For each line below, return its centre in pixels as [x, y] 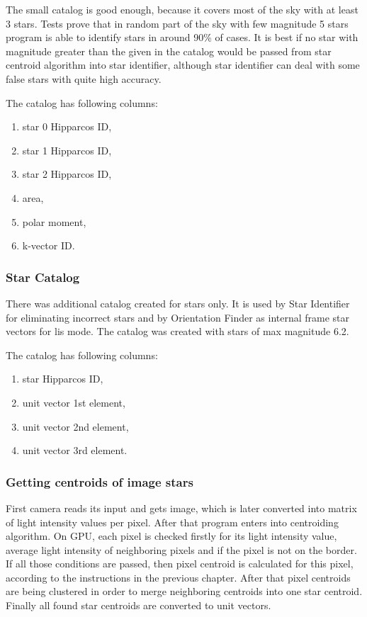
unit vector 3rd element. [75, 450]
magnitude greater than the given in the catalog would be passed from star [169, 51]
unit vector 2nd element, [75, 426]
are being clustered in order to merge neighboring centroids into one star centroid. [184, 591]
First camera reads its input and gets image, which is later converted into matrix [181, 508]
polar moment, [54, 221]
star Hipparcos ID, [63, 379]
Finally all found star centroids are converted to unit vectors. [139, 605]
